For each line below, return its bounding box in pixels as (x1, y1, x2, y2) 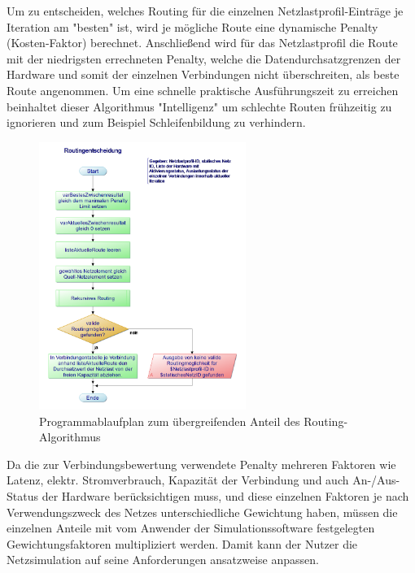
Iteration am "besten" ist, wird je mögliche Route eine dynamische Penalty (7, 18, 378, 35)
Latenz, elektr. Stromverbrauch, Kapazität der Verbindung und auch (7, 471, 349, 488)
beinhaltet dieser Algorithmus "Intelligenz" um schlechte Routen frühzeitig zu (7, 98, 392, 115)
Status (7, 488, 38, 505)
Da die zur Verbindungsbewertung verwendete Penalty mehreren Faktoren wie (7, 455, 396, 472)
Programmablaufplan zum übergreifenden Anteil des (39, 412, 300, 429)
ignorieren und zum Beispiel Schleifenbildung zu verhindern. (7, 114, 306, 131)
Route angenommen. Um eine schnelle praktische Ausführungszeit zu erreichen (7, 81, 399, 98)
